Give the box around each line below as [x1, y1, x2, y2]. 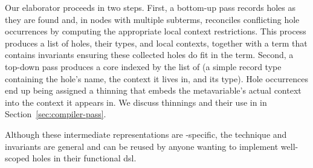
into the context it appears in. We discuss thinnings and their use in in [5, 95, 267, 108]
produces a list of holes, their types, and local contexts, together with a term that [5, 36, 308, 49]
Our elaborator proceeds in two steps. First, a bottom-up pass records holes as [5, 1, 296, 13]
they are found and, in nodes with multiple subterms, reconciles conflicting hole [5, 13, 300, 25]
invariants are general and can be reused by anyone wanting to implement [5, 140, 279, 152]
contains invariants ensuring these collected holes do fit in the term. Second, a [5, 48, 294, 61]
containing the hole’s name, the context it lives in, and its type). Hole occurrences [5, 72, 309, 85]
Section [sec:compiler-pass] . [5, 108, 106, 120]
